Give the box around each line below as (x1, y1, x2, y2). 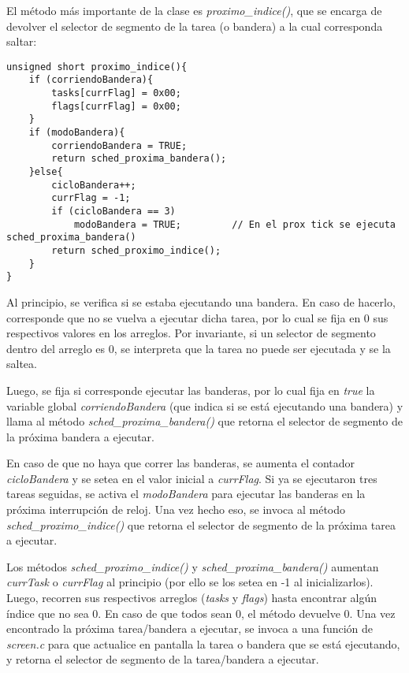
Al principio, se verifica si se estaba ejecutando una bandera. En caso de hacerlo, (6, 293, 396, 310)
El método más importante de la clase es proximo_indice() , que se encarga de (6, 2, 382, 18)
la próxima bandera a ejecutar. (6, 428, 154, 444)
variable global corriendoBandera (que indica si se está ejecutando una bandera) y (6, 397, 403, 414)
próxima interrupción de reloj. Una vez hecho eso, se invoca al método (6, 501, 346, 518)
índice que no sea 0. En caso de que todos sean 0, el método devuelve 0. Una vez (6, 604, 396, 621)
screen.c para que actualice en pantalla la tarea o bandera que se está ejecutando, (6, 635, 400, 652)
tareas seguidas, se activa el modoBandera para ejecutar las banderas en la (6, 485, 366, 502)
